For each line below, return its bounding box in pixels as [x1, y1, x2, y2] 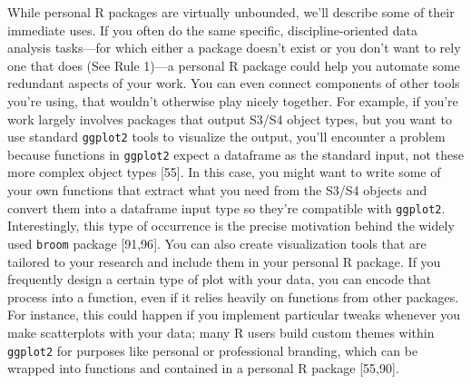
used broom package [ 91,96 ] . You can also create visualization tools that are [7, 233, 427, 252]
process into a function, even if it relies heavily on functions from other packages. [7, 287, 459, 306]
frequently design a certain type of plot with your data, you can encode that [7, 270, 432, 289]
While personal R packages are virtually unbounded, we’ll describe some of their [7, 3, 455, 21]
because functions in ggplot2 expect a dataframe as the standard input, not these [7, 144, 464, 163]
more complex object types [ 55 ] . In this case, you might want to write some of [7, 162, 441, 182]
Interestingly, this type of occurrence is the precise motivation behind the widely [7, 216, 455, 235]
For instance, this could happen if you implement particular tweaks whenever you [7, 305, 461, 324]
